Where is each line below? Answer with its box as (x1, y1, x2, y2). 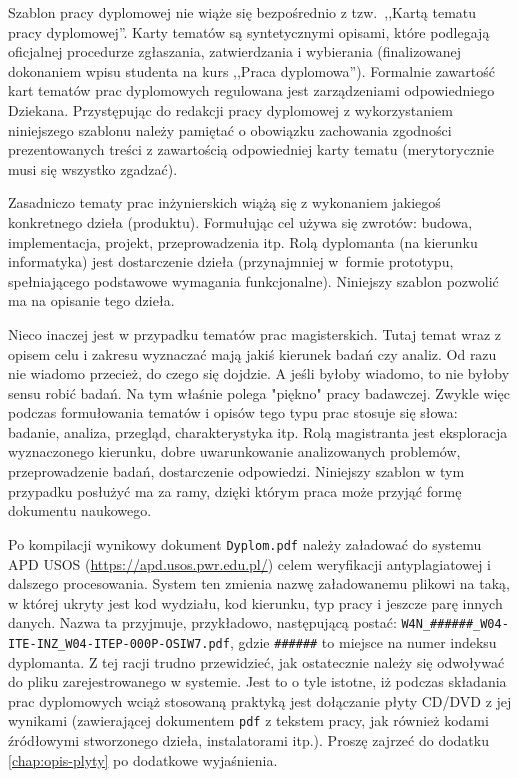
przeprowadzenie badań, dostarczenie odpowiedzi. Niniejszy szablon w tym (8, 461, 465, 482)
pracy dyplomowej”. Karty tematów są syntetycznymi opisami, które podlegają (8, 21, 490, 42)
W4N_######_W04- (401, 617, 509, 632)
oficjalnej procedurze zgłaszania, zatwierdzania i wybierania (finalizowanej (8, 41, 461, 62)
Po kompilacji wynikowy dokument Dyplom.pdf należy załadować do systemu (8, 533, 482, 554)
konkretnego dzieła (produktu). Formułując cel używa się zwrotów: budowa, (8, 211, 473, 232)
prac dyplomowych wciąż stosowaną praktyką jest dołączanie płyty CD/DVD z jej (8, 690, 512, 711)
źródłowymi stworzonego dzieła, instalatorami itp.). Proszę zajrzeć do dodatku (8, 730, 489, 751)
